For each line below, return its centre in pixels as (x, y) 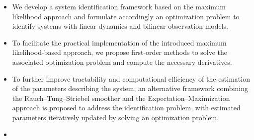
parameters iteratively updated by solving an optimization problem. (116, 117)
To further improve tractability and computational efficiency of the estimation (131, 78)
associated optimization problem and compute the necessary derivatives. (122, 62)
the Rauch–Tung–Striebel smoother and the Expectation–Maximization (121, 98)
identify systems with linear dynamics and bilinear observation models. (120, 26)
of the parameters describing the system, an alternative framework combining (130, 88)
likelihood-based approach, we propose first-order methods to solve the (120, 52)
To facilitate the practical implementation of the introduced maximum (119, 42)
